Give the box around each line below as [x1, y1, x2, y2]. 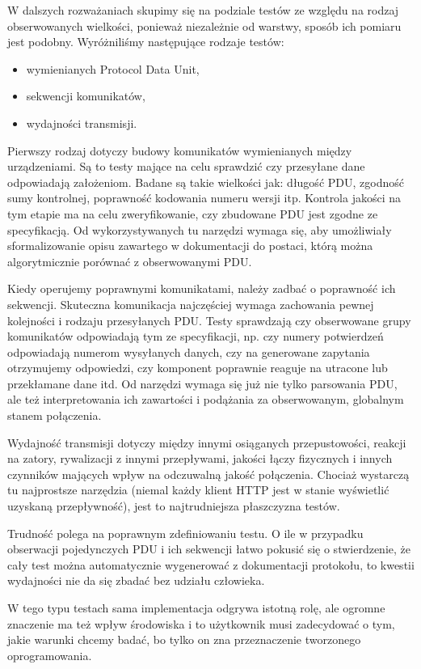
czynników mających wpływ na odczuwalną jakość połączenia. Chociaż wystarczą [7, 465, 410, 482]
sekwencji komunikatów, [26, 87, 145, 104]
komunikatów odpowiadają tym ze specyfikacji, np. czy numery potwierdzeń [7, 328, 384, 345]
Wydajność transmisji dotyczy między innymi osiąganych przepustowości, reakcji [7, 434, 406, 451]
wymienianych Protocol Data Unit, [26, 60, 200, 77]
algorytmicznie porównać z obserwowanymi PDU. [7, 252, 252, 269]
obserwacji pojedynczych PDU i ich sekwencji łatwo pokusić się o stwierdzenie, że [7, 540, 410, 557]
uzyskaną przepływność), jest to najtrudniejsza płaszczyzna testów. [7, 498, 340, 514]
